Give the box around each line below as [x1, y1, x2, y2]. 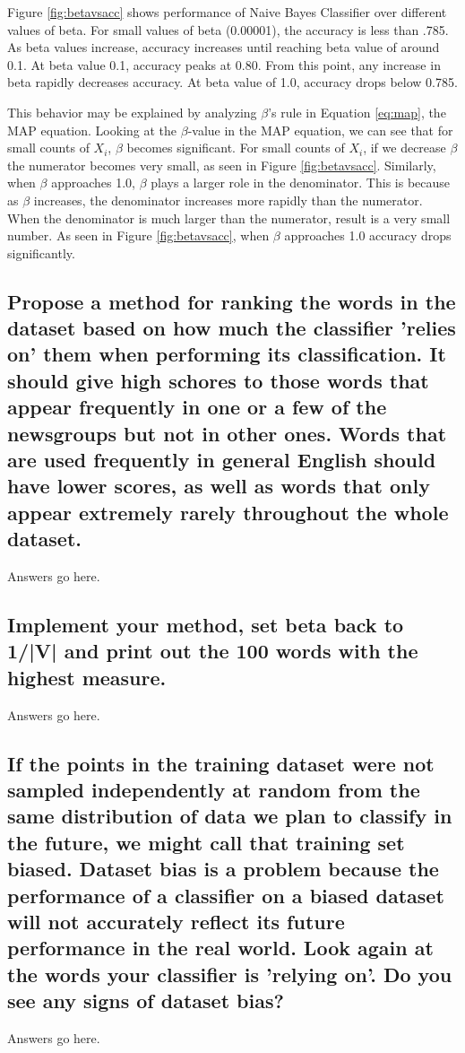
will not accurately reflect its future [7, 907, 345, 935]
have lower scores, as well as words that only [7, 472, 430, 500]
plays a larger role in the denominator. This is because [151, 173, 451, 192]
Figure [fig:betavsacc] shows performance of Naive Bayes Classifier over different [7, 3, 447, 21]
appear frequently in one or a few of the [7, 393, 387, 421]
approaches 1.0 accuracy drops [284, 226, 452, 245]
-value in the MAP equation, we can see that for [187, 120, 453, 139]
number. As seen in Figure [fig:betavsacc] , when [7, 226, 270, 245]
